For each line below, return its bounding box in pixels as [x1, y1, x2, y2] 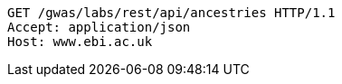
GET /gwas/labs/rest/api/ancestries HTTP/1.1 [7, 5, 336, 20]
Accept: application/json [7, 20, 191, 34]
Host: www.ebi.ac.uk [7, 34, 153, 49]
